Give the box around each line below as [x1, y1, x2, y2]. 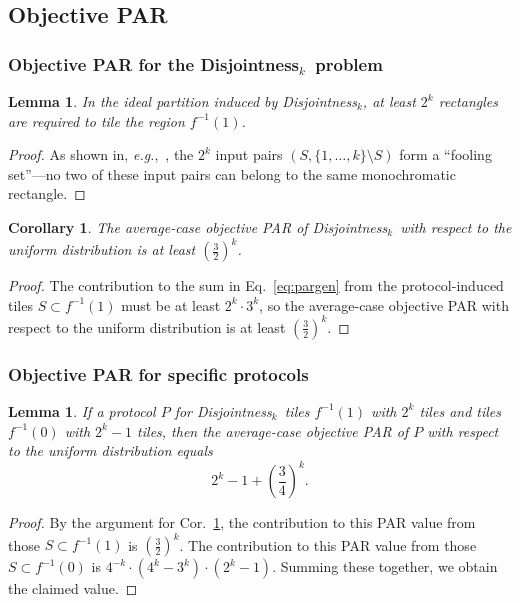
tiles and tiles [419, 400, 502, 421]
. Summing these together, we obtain [272, 556, 498, 577]
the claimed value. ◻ [8, 578, 138, 599]
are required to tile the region [8, 110, 185, 131]
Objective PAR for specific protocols [8, 361, 309, 386]
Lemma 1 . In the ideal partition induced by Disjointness [8, 91, 357, 111]
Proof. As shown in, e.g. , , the [8, 144, 194, 165]
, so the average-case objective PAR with [259, 294, 509, 315]
